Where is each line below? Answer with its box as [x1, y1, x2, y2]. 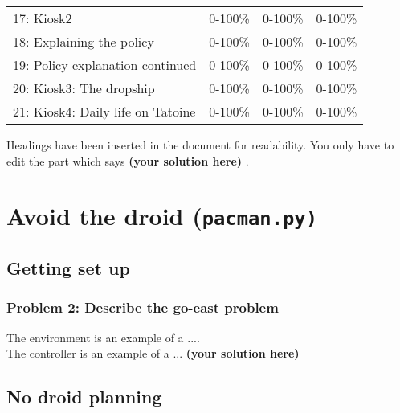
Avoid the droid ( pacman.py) [6, 199, 317, 232]
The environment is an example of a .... [6, 329, 200, 346]
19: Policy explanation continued [13, 55, 197, 74]
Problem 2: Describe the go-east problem [6, 297, 279, 317]
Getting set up [6, 256, 130, 280]
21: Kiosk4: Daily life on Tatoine [13, 102, 196, 121]
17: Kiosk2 [13, 9, 72, 27]
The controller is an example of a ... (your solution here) [6, 345, 300, 362]
